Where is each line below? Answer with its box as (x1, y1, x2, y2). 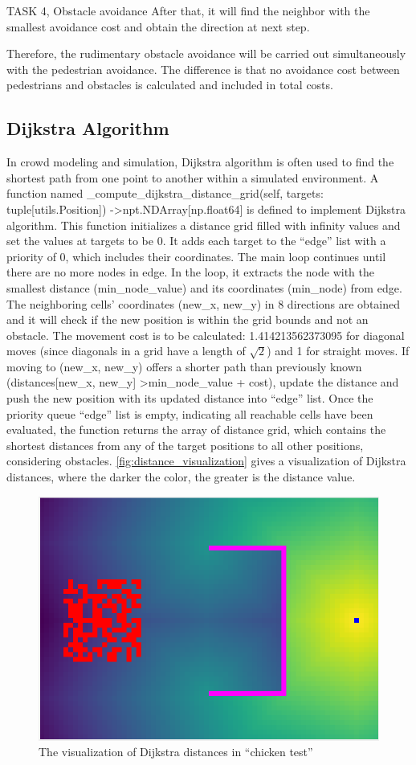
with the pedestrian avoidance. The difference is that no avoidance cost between (6, 60, 400, 77)
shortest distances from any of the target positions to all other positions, (6, 436, 364, 453)
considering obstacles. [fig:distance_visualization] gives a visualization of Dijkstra (6, 452, 406, 469)
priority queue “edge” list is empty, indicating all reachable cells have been (6, 405, 373, 422)
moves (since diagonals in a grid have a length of (6, 342, 246, 359)
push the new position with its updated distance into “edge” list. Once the (6, 390, 373, 407)
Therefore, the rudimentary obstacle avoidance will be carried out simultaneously (6, 45, 406, 62)
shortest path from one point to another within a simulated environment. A (6, 169, 379, 186)
